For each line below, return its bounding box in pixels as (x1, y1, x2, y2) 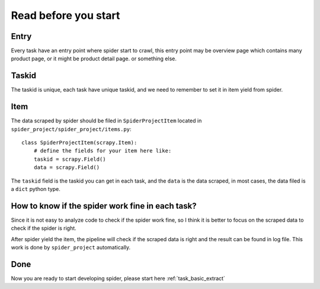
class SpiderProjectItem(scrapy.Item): (21, 139, 137, 146)
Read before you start (11, 9, 120, 22)
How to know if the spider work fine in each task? (11, 201, 197, 211)
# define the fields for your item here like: (33, 148, 172, 154)
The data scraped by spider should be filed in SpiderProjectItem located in (11, 117, 202, 124)
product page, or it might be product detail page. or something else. (11, 55, 177, 62)
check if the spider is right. (11, 225, 76, 232)
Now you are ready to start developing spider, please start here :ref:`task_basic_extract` (11, 275, 225, 282)
